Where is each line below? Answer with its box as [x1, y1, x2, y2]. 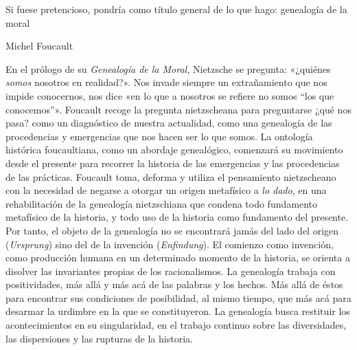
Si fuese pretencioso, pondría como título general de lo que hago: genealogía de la [5, 2, 347, 16]
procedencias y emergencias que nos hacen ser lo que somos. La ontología [5, 129, 313, 143]
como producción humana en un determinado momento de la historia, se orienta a [5, 250, 350, 265]
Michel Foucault [5, 39, 73, 53]
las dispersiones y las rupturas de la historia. [5, 331, 193, 345]
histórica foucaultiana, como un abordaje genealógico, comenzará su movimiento [5, 142, 343, 157]
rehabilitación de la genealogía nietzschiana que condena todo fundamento [5, 196, 317, 210]
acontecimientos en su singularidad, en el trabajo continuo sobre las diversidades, [5, 318, 347, 332]
